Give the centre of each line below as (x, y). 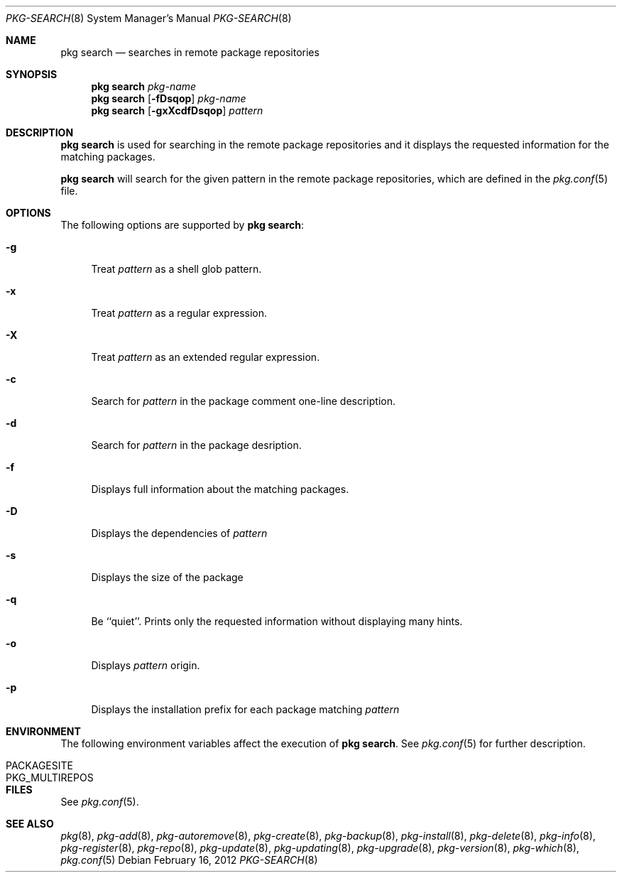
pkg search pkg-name (144, 86)
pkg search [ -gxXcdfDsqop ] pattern (177, 110)
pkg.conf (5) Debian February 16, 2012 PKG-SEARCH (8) (189, 860)
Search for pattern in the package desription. (196, 445)
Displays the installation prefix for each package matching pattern (245, 709)
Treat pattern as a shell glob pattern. (176, 269)
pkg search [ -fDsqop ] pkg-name (169, 98)
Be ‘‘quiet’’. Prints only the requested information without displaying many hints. (277, 621)
